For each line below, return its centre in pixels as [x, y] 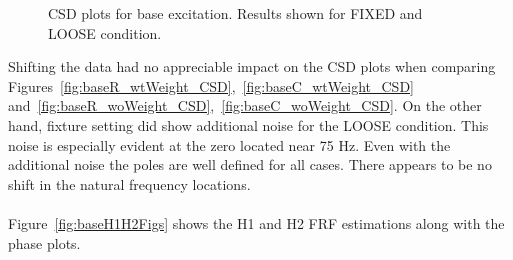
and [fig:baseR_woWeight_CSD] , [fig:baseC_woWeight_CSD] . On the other [245, 105]
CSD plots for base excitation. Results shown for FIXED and [235, 13]
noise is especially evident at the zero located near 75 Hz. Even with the [229, 144]
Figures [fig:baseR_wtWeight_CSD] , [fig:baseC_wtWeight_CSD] [211, 85]
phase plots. [44, 242]
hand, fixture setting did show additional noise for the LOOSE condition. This [248, 124]
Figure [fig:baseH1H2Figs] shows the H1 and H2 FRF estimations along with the [256, 222]
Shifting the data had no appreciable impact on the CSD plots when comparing [252, 66]
